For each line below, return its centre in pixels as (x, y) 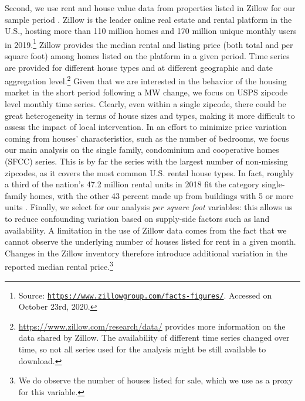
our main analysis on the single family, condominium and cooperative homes (142, 150)
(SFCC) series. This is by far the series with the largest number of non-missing (146, 161)
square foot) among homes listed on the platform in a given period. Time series (147, 56)
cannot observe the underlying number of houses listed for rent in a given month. (150, 241)
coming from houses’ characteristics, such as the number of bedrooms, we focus (147, 138)
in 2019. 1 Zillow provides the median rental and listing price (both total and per (149, 43)
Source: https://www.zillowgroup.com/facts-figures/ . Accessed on (145, 295)
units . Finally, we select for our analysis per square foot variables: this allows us (149, 207)
